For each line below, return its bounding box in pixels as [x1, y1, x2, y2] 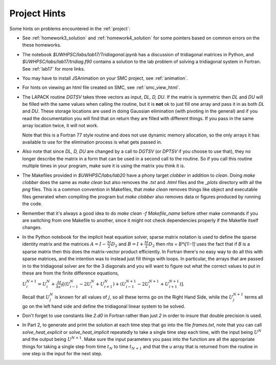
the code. [22, 201, 43, 207]
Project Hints [9, 8, 66, 19]
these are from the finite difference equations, [22, 270, 120, 276]
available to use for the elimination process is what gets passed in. [22, 139, 163, 145]
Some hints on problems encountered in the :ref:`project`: [9, 26, 130, 32]
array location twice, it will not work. [22, 123, 99, 129]
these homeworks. [22, 42, 61, 48]
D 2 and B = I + [110, 241, 144, 248]
